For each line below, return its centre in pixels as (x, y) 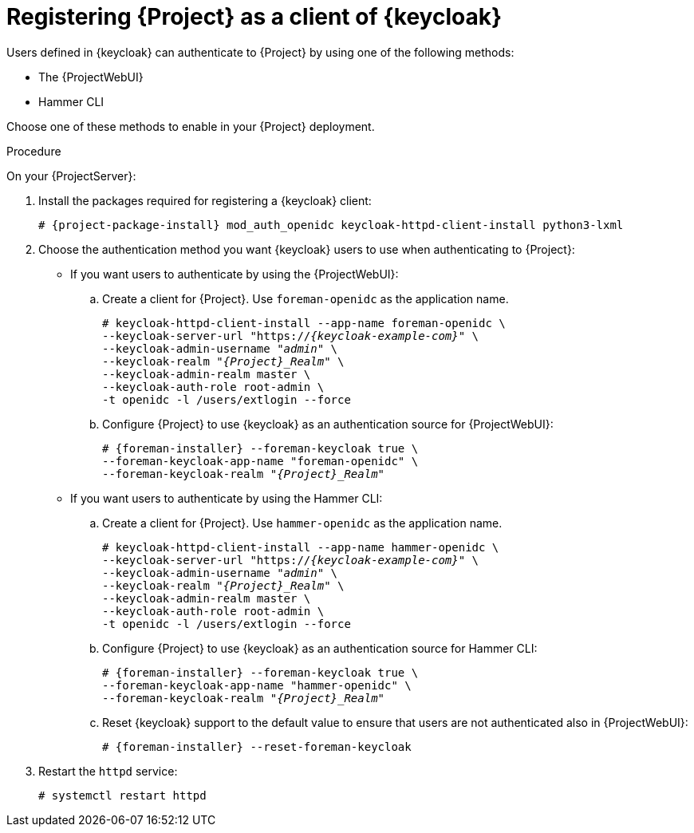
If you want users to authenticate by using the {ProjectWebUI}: (235, 274)
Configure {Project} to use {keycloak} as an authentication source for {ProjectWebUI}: (328, 424)
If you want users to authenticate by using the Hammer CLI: (227, 498)
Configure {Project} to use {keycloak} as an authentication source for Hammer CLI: (320, 648)
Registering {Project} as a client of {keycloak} (254, 17)
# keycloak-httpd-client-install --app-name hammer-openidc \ (301, 547)
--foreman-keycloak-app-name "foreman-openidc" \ (260, 461)
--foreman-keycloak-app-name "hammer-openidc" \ (257, 685)
